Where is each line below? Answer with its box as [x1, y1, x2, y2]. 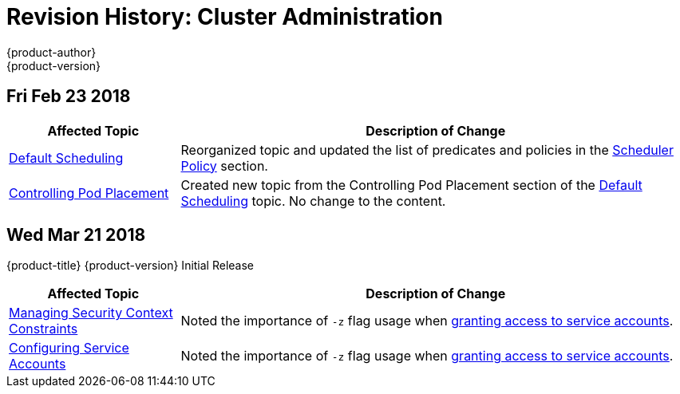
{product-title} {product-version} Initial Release [6, 258, 255, 273]
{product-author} [6, 45, 97, 59]
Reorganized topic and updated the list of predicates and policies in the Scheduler [180, 141, 674, 158]
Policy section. [180, 157, 268, 174]
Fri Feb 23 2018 [6, 86, 131, 107]
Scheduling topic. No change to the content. [180, 192, 446, 209]
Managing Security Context [9, 305, 173, 321]
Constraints [9, 321, 78, 337]
